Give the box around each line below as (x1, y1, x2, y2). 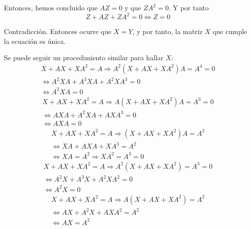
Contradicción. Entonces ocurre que (4, 26, 112, 37)
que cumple (213, 26, 247, 37)
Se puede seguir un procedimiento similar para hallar (4, 52, 163, 63)
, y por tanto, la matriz (132, 26, 203, 37)
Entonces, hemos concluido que (4, 2, 98, 12)
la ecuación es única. (4, 36, 66, 46)
